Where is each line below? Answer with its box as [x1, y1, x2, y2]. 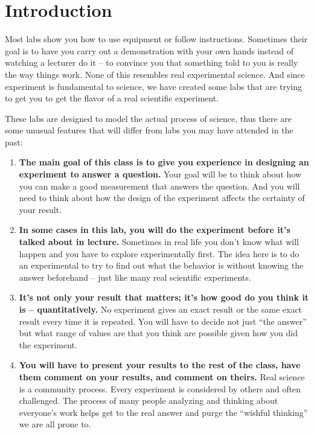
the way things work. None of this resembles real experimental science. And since [5, 68, 305, 80]
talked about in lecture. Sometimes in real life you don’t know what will [19, 235, 299, 248]
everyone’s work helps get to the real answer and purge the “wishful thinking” [19, 406, 308, 418]
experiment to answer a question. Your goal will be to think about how [19, 168, 301, 180]
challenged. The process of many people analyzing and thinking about [19, 394, 278, 407]
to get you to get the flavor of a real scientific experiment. [5, 92, 219, 104]
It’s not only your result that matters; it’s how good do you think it [19, 291, 309, 304]
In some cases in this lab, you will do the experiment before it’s [19, 223, 290, 236]
